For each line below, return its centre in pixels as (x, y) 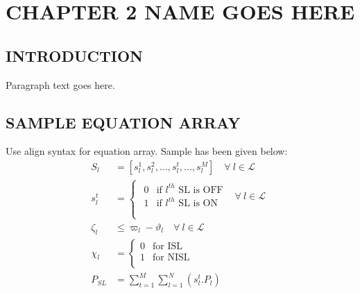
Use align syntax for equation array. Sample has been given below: (147, 151)
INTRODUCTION (75, 55)
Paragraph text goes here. (60, 84)
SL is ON (198, 204)
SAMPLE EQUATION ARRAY (123, 122)
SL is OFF (201, 190)
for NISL (171, 258)
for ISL (168, 246)
